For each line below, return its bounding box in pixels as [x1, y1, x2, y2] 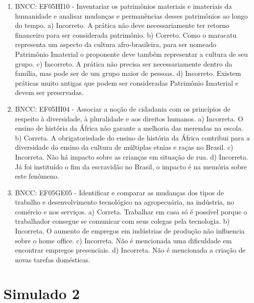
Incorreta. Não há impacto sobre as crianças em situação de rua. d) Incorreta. [15, 151, 248, 162]
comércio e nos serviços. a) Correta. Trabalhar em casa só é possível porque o [15, 206, 247, 216]
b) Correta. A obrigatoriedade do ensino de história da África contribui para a [15, 132, 250, 142]
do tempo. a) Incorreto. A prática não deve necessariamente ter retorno [15, 20, 230, 30]
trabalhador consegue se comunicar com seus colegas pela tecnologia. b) [15, 216, 230, 226]
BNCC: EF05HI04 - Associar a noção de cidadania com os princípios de [15, 103, 231, 114]
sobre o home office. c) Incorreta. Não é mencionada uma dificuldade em [15, 235, 232, 245]
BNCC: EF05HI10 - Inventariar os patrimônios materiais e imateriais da [15, 1, 232, 11]
